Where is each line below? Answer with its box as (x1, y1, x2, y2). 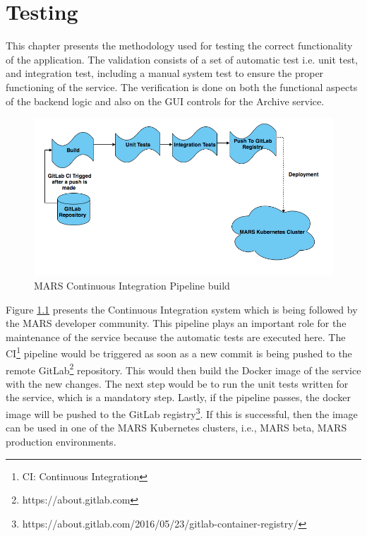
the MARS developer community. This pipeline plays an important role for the (6, 316, 347, 330)
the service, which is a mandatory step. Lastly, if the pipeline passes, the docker (6, 390, 351, 405)
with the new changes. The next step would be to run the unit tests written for (6, 376, 349, 391)
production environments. (6, 434, 116, 448)
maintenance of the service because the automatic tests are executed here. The (6, 329, 346, 344)
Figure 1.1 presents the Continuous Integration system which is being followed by (6, 302, 358, 316)
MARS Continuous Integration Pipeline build (34, 278, 230, 292)
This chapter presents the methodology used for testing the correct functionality (6, 38, 353, 53)
